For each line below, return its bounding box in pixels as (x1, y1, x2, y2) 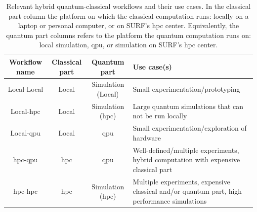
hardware (132, 132, 161, 142)
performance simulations (132, 195, 207, 206)
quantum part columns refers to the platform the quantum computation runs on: (6, 30, 251, 40)
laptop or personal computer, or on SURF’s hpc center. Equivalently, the (18, 20, 239, 31)
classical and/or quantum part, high (132, 186, 242, 196)
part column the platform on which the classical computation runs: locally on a (8, 10, 249, 21)
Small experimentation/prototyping (132, 84, 240, 94)
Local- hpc (10, 106, 41, 116)
